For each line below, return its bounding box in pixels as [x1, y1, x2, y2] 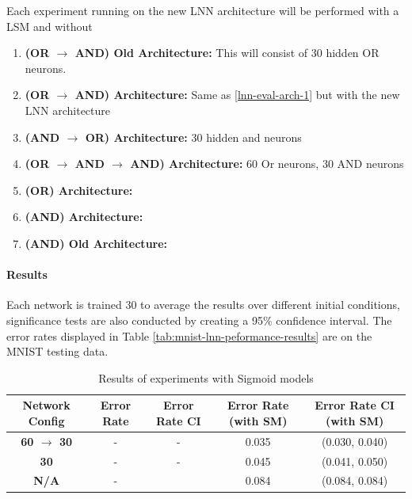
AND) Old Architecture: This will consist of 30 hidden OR [74, 44, 380, 61]
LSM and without [6, 17, 93, 34]
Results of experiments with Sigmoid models [98, 369, 314, 386]
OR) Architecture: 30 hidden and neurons [85, 128, 302, 145]
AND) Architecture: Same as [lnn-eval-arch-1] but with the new [74, 86, 400, 103]
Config [28, 412, 65, 429]
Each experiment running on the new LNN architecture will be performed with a [6, 2, 399, 18]
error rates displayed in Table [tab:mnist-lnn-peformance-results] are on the [6, 327, 372, 344]
